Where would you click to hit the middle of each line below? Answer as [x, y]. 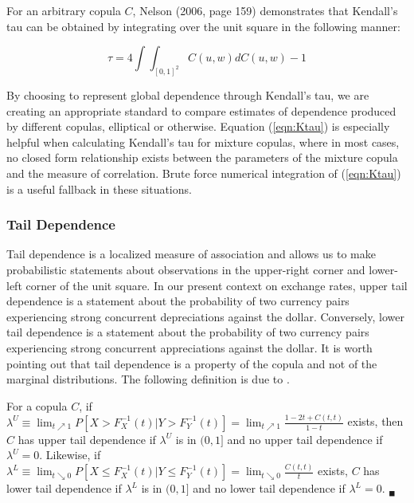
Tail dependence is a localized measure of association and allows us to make [191, 254]
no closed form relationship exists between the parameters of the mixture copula [202, 157]
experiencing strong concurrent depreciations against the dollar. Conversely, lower [205, 316]
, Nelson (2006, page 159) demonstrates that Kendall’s [265, 10]
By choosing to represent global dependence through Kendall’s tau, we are [188, 95]
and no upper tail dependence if [305, 439]
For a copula [37, 405]
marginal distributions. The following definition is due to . [148, 379]
